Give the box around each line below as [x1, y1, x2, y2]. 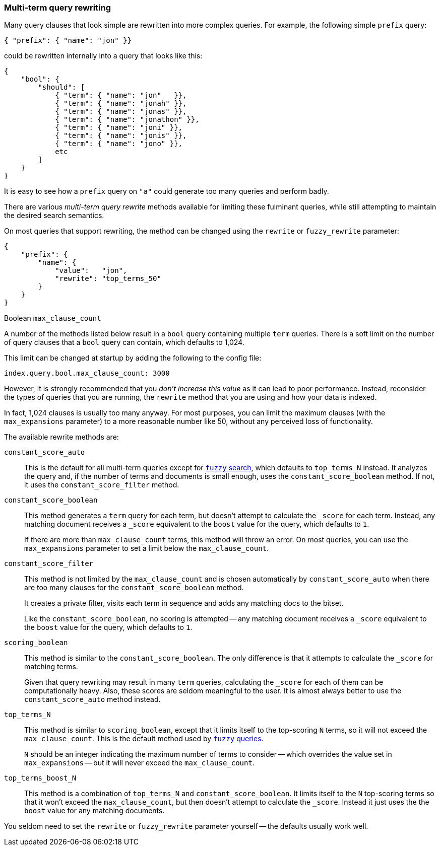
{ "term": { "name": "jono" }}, [55, 139, 183, 148]
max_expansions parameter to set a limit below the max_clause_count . [24, 544, 269, 553]
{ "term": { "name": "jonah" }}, [55, 99, 187, 108]
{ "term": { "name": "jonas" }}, [55, 107, 187, 116]
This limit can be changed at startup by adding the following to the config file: [4, 353, 262, 363]
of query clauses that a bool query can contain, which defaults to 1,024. [4, 338, 244, 347]
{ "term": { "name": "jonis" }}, [55, 131, 187, 140]
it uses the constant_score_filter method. [24, 480, 179, 489]
